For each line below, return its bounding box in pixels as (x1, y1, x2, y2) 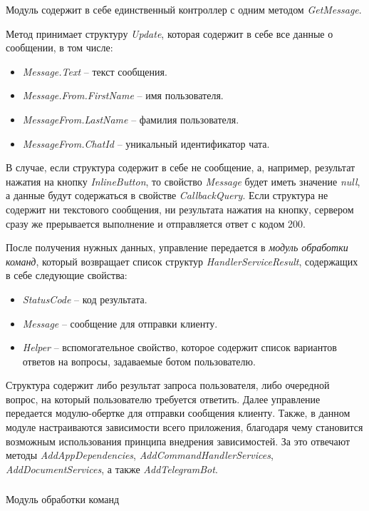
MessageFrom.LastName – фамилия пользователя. (22, 111, 239, 126)
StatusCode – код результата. (22, 291, 147, 306)
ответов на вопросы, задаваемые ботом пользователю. (22, 353, 256, 368)
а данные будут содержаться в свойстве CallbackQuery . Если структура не (6, 188, 328, 203)
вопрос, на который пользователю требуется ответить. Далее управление (6, 391, 321, 406)
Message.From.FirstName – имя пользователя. (22, 88, 224, 103)
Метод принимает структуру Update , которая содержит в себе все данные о (6, 26, 333, 41)
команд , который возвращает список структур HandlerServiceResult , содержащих (6, 253, 358, 268)
